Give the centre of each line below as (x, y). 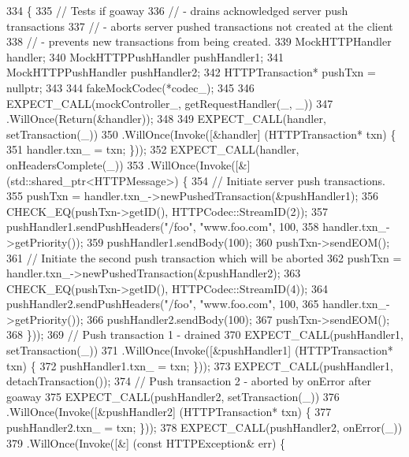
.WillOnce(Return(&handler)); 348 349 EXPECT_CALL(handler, (166, 119)
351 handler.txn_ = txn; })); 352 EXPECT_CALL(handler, (153, 149)
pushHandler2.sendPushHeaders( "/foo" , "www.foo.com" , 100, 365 (163, 304)
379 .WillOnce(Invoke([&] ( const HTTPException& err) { (146, 442)
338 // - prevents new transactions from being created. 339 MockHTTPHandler (199, 41)
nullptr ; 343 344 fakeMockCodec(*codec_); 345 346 (130, 87)
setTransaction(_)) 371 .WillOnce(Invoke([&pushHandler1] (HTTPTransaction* (200, 350)
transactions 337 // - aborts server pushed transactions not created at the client (200, 26)
